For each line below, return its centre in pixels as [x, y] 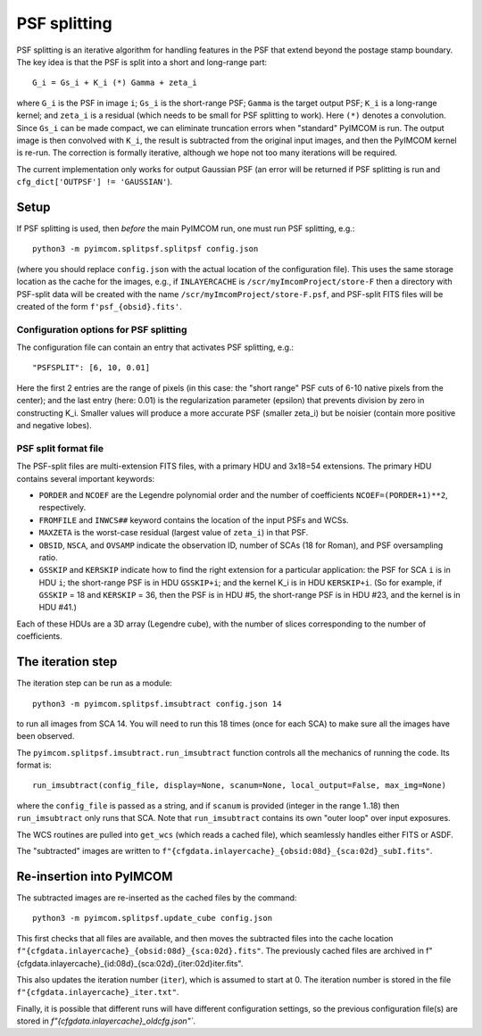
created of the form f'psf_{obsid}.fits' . [99, 306]
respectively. [62, 508]
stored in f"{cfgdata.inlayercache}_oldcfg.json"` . [106, 1021]
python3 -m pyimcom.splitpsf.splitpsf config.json [145, 249]
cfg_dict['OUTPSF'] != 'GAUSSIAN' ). [95, 182]
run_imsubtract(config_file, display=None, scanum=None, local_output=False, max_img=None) [239, 786]
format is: [34, 765]
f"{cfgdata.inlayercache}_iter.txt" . [98, 992]
